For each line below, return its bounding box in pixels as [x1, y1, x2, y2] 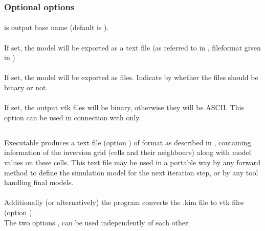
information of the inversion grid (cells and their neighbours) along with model [4, 147, 251, 158]
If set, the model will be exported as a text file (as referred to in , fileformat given [4, 42, 261, 53]
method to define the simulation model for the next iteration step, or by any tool [4, 167, 258, 177]
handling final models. [4, 177, 74, 188]
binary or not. [4, 82, 48, 92]
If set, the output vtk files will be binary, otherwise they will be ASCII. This [4, 102, 245, 113]
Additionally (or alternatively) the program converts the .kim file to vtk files [4, 197, 244, 208]
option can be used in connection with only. [4, 112, 141, 122]
